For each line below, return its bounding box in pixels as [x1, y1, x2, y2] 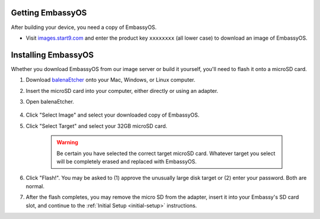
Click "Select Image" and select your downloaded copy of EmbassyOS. [25, 111, 200, 118]
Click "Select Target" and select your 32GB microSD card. [25, 122, 168, 130]
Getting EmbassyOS [11, 8, 87, 18]
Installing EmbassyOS [11, 50, 94, 60]
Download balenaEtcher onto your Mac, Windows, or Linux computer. [25, 76, 196, 83]
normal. [25, 182, 44, 189]
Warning [56, 139, 78, 146]
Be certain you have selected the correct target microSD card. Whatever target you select [56, 150, 276, 157]
